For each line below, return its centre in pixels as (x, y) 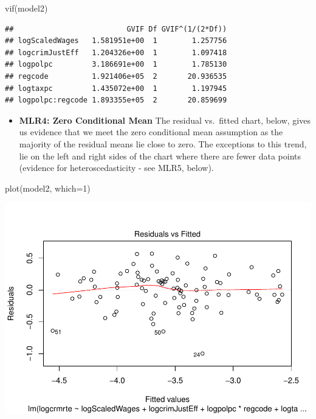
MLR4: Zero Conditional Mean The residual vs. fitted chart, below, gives (165, 120)
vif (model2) (26, 8)
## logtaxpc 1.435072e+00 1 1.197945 (116, 88)
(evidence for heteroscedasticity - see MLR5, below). (116, 168)
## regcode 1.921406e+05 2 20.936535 (116, 76)
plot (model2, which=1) (48, 188)
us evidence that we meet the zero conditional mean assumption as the (151, 132)
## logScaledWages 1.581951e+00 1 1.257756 (116, 41)
